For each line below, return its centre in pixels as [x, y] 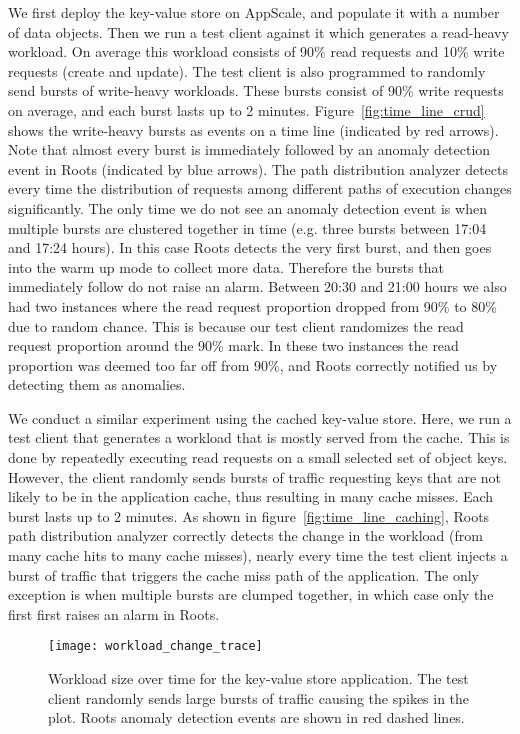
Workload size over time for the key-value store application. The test [258, 678]
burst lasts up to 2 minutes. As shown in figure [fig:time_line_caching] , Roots [249, 515]
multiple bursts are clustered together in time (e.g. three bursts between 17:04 [247, 227]
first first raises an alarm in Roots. [114, 613]
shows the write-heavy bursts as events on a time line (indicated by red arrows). [253, 129]
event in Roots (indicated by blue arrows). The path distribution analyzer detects [258, 168]
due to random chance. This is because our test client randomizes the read [236, 325]
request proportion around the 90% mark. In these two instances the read [233, 345]
